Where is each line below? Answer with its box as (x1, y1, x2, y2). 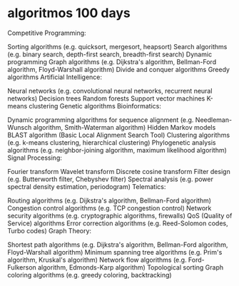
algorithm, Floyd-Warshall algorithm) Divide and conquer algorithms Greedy (7, 65, 230, 73)
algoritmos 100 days (7, 5, 131, 21)
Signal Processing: (7, 153, 63, 162)
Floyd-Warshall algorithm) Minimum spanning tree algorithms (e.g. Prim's (7, 247, 223, 256)
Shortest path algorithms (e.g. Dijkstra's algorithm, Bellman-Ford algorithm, (7, 240, 228, 249)
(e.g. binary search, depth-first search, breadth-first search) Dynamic (7, 50, 213, 58)
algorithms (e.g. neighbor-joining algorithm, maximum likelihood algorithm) (7, 145, 227, 154)
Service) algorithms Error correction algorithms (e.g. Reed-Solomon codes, (7, 219, 228, 228)
